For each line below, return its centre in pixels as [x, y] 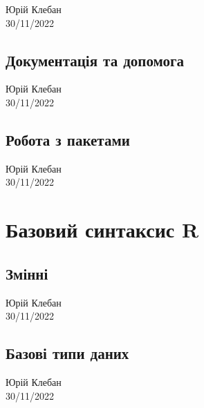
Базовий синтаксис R [102, 230]
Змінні [27, 273]
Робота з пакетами [68, 139]
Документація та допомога [95, 60]
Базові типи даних [67, 353]
